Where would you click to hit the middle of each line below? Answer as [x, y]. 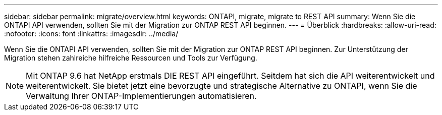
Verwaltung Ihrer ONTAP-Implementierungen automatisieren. [141, 96]
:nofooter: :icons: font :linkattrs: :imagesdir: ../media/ [91, 34]
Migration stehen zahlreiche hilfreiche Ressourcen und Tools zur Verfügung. [131, 58]
